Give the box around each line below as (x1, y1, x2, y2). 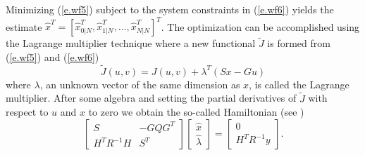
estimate (6, 19, 42, 34)
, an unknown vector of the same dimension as (39, 76, 240, 91)
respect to (6, 105, 49, 119)
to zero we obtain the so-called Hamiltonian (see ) (88, 105, 304, 119)
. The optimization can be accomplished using (161, 19, 360, 34)
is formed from (267, 36, 330, 50)
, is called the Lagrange (249, 76, 349, 91)
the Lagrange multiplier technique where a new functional (6, 36, 256, 50)
